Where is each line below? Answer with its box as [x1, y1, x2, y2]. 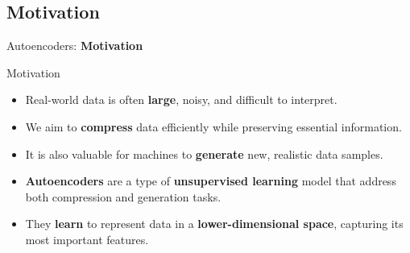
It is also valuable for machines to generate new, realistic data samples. [25, 145, 383, 162]
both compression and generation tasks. [25, 188, 222, 205]
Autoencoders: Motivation [6, 37, 143, 54]
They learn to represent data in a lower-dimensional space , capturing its [25, 215, 404, 232]
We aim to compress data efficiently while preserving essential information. [25, 118, 402, 135]
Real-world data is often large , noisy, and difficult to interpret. [25, 91, 338, 108]
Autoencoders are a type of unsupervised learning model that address [25, 172, 396, 189]
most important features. [25, 230, 149, 247]
